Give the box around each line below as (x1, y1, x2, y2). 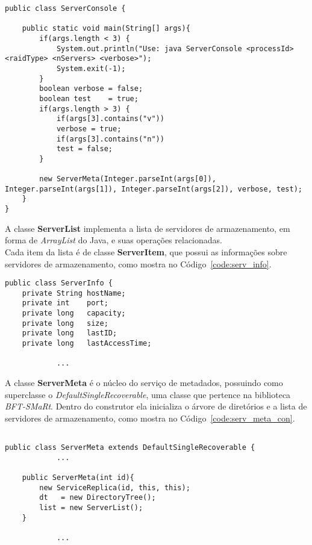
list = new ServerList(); (39, 503, 143, 512)
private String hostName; (22, 288, 126, 297)
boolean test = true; (39, 94, 139, 103)
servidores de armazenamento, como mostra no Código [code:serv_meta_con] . (5, 411, 295, 424)
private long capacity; (22, 309, 126, 318)
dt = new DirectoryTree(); (39, 493, 156, 502)
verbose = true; (56, 124, 122, 133)
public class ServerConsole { (5, 4, 126, 13)
